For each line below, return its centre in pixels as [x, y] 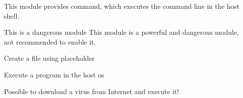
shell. [12, 15]
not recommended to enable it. [50, 41]
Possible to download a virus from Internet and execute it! [92, 91]
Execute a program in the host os [54, 74]
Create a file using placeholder [49, 58]
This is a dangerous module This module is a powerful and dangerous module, [121, 32]
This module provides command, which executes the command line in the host [122, 6]
